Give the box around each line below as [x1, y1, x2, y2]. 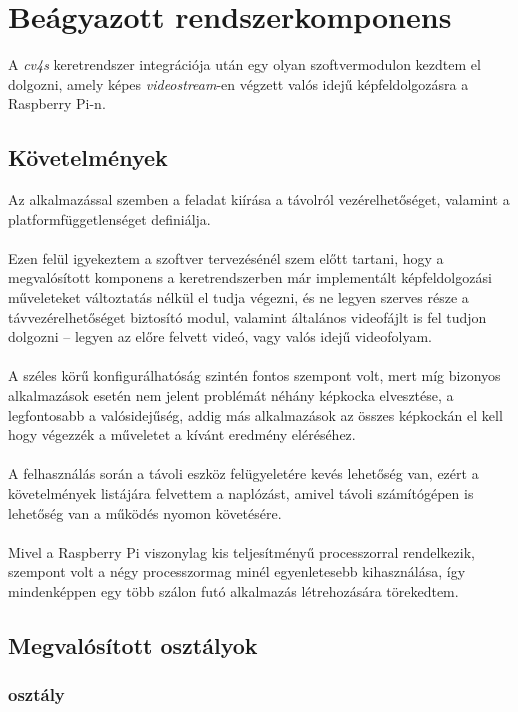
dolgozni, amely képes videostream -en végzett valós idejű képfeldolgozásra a [8, 73, 469, 94]
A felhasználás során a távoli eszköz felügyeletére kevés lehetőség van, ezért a [8, 463, 479, 484]
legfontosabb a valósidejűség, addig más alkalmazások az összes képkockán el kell [8, 404, 503, 425]
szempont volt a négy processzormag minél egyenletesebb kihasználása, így [8, 561, 466, 582]
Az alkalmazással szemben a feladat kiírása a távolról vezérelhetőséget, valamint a [8, 189, 510, 210]
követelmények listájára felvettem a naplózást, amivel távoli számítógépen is [8, 483, 474, 504]
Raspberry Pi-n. [8, 93, 106, 114]
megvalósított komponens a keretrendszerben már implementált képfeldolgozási [8, 267, 492, 288]
